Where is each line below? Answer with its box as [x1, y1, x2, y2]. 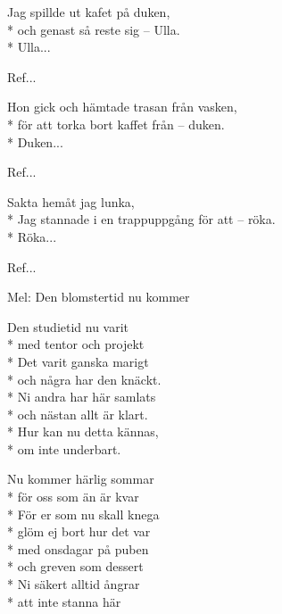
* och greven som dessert [7, 557, 144, 576]
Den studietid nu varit [7, 317, 129, 336]
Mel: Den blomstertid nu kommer [7, 287, 190, 306]
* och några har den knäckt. [7, 369, 162, 388]
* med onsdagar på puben [7, 539, 149, 558]
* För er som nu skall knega [7, 504, 160, 523]
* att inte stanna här [7, 592, 121, 610]
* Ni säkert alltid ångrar [7, 575, 140, 593]
